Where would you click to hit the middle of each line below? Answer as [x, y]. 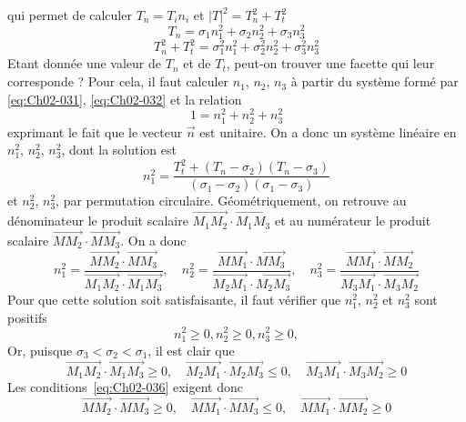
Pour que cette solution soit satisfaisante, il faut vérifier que [174, 300]
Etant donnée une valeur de [85, 63]
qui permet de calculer [70, 15]
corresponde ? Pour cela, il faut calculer [118, 81]
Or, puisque [40, 350]
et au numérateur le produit [353, 221]
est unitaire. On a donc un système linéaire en [328, 131]
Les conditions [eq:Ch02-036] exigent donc [125, 386]
